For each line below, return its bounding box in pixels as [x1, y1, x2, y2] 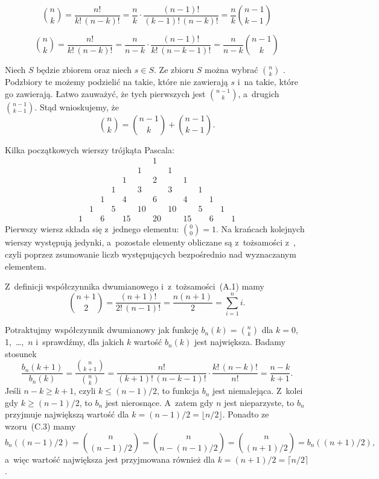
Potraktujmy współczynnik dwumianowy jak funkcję [5, 323, 199, 336]
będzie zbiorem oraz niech [36, 63, 132, 75]
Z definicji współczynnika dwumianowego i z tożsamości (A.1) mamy [5, 280, 264, 293]
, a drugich [238, 87, 279, 100]
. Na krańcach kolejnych [216, 223, 305, 235]
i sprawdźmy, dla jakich [36, 335, 124, 348]
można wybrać [205, 63, 258, 75]
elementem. [5, 259, 46, 272]
